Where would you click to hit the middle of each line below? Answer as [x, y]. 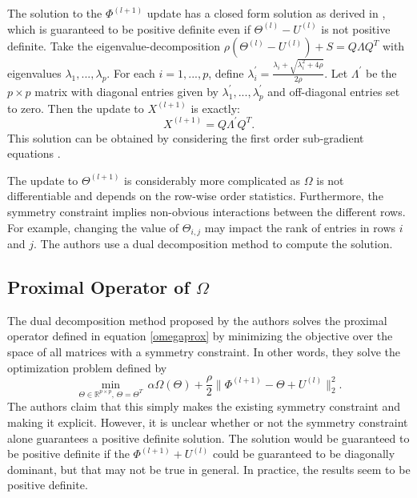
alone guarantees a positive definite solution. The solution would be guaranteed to [208, 438]
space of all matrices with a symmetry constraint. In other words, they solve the [204, 352]
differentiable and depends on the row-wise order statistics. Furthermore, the [195, 196]
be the [381, 72]
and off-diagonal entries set [334, 91]
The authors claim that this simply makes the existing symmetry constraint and [204, 406]
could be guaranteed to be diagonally [304, 454]
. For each [131, 72]
